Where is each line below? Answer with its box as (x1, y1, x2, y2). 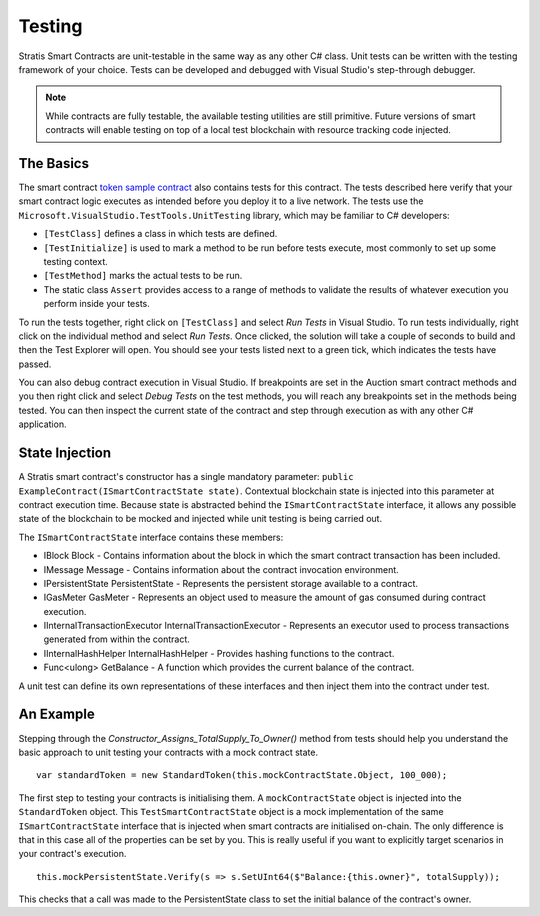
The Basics (18, 155, 90, 172)
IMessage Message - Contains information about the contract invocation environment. (43, 563, 399, 575)
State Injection (18, 445, 112, 462)
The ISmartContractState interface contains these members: (18, 531, 284, 543)
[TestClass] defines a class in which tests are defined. (43, 228, 278, 240)
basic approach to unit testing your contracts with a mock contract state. (18, 746, 319, 758)
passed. (18, 358, 52, 370)
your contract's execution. (18, 848, 127, 860)
